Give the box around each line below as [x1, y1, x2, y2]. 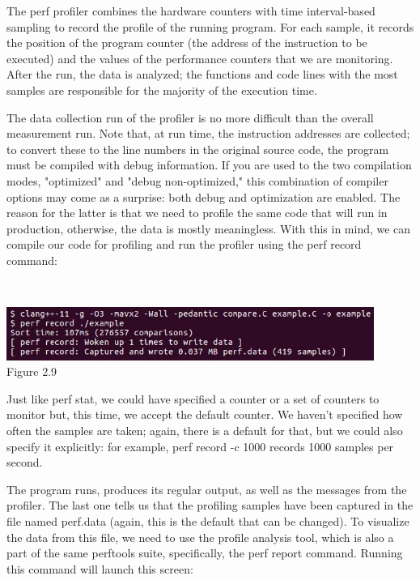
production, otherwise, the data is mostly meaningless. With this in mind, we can [6, 220, 411, 237]
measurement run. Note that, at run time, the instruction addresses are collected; [6, 125, 410, 142]
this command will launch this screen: [6, 560, 193, 577]
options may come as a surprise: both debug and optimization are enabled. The [6, 188, 401, 205]
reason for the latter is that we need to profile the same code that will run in [6, 204, 388, 221]
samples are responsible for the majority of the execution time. [6, 81, 317, 98]
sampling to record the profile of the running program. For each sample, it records [6, 18, 414, 35]
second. [6, 454, 43, 471]
